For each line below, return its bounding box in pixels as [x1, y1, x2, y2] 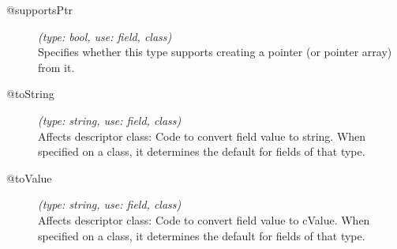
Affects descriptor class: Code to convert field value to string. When [38, 127, 366, 144]
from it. [38, 58, 75, 75]
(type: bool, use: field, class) [38, 28, 172, 44]
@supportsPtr [6, 2, 73, 17]
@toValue [6, 169, 52, 186]
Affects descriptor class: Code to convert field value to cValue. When [38, 211, 370, 228]
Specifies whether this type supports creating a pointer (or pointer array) [38, 43, 392, 60]
